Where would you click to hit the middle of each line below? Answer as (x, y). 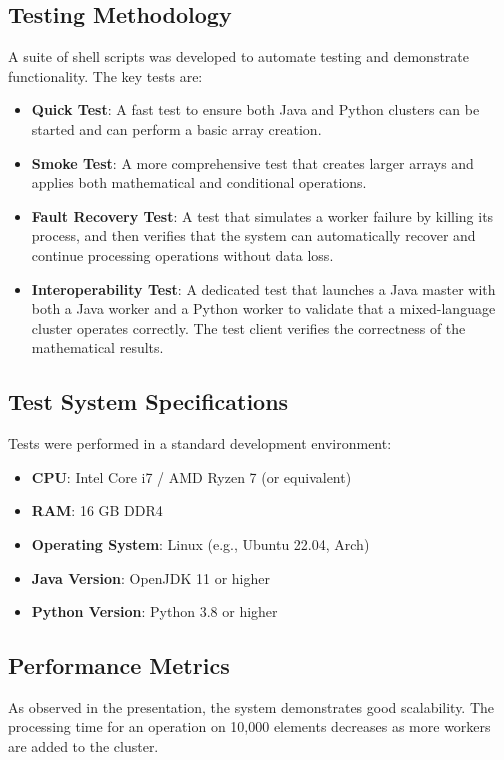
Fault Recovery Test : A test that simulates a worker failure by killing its (262, 215)
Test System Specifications (148, 401)
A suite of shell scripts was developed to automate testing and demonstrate (239, 56)
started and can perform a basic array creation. (176, 128)
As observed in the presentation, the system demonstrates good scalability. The (251, 706)
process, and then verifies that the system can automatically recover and (253, 235)
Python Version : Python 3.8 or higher (154, 611)
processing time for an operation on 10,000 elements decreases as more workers (249, 726)
